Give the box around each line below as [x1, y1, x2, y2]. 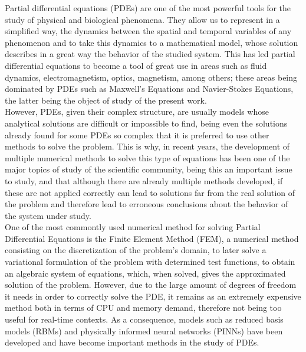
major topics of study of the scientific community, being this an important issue [5, 163, 292, 175]
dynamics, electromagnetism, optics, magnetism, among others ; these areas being [5, 71, 298, 83]
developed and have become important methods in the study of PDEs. [5, 336, 259, 348]
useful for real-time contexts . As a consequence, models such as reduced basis [5, 313, 284, 326]
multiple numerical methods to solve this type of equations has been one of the [5, 151, 290, 164]
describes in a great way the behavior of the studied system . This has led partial [5, 48, 295, 60]
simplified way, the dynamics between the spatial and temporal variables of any [5, 25, 292, 37]
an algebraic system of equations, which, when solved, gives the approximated [5, 267, 286, 279]
